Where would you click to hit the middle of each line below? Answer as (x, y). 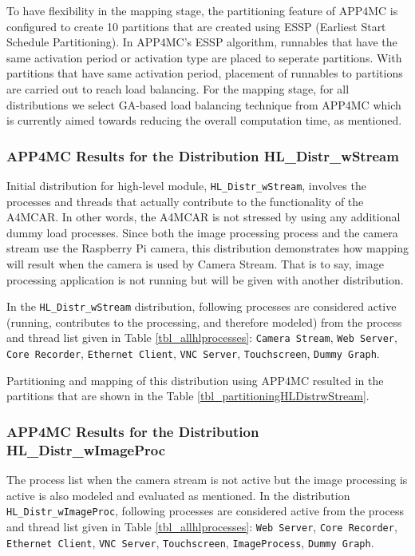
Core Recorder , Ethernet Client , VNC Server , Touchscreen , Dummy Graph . (193, 353)
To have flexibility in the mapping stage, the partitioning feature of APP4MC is (202, 10)
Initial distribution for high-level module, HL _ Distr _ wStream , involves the (186, 185)
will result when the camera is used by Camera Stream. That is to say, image (195, 264)
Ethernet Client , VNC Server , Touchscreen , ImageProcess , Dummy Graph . (190, 542)
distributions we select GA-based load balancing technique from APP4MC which (204, 104)
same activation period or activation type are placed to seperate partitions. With (204, 57)
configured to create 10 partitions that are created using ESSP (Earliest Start (196, 26)
